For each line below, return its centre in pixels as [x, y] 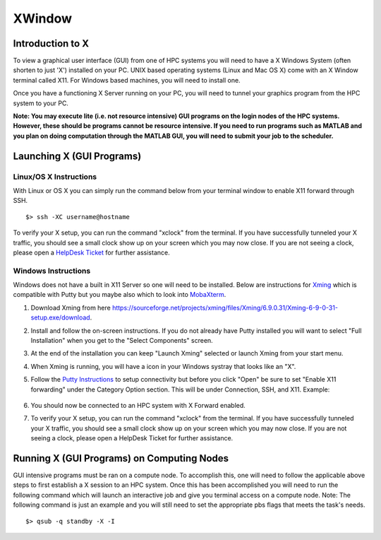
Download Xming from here [71, 307]
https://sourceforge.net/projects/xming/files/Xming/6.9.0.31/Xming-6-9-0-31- [225, 307]
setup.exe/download [61, 317]
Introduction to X [51, 43]
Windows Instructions [52, 271]
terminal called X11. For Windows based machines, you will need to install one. [127, 80]
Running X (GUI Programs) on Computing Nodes [121, 458]
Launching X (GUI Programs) [77, 156]
